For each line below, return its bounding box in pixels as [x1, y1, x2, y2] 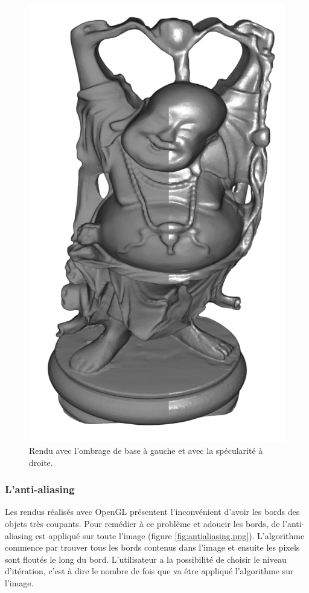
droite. [29, 456, 53, 468]
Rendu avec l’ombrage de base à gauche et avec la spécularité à [29, 444, 263, 457]
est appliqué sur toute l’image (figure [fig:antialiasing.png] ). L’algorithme [35, 529, 305, 542]
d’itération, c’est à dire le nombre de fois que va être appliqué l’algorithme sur [5, 565, 294, 577]
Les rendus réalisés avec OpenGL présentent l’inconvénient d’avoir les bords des [5, 505, 300, 518]
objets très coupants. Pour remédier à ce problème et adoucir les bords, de [5, 517, 280, 530]
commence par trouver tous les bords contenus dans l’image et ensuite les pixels [5, 541, 300, 554]
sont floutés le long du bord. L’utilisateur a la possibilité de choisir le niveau [5, 552, 287, 565]
